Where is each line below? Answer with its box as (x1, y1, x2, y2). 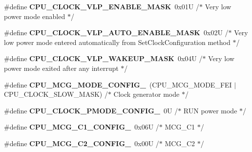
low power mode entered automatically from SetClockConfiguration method (4, 37, 231, 47)
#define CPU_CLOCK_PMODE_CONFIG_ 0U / (4, 105, 178, 115)
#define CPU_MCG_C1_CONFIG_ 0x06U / (4, 122, 159, 132)
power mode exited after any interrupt (4, 63, 119, 73)
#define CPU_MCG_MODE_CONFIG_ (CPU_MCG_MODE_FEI (4, 79, 232, 89)
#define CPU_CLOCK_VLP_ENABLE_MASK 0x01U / (4, 1, 199, 11)
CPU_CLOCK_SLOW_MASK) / (4, 89, 108, 99)
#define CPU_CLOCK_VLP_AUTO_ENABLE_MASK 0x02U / (4, 27, 229, 38)
